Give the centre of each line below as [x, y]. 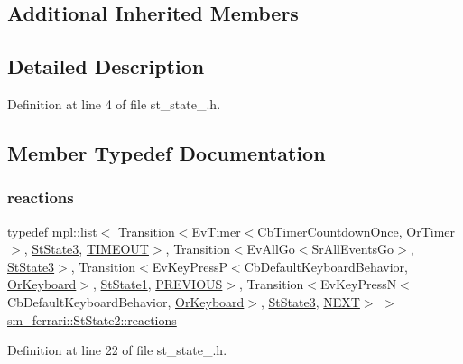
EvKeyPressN [358, 284]
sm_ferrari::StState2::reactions [92, 319]
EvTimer [216, 231]
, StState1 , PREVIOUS [157, 284]
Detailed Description [106, 66]
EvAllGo [271, 249]
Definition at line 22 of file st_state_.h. [117, 350]
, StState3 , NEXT [310, 301]
